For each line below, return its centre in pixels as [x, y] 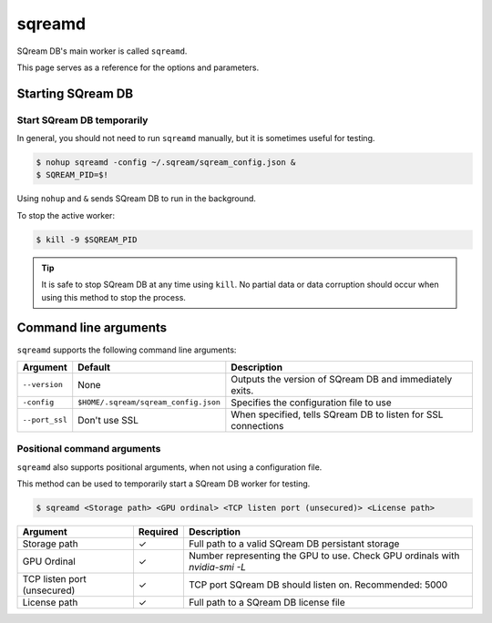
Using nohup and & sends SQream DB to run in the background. [137, 199]
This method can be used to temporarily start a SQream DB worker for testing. [164, 484]
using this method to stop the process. [114, 297]
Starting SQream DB [75, 93]
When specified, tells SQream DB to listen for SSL [337, 414]
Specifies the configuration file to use [311, 403]
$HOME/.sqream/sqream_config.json [149, 402]
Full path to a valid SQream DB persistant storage [294, 544]
